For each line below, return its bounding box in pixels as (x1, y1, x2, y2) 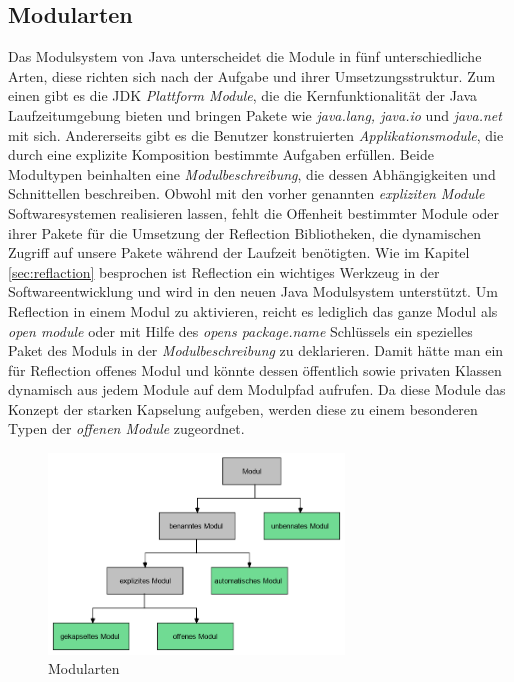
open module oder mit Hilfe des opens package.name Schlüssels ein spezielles (8, 320, 473, 341)
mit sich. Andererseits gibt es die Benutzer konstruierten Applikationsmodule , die (8, 124, 504, 145)
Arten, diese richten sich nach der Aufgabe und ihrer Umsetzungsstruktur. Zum (8, 65, 496, 86)
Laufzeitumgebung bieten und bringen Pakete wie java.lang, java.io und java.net (8, 104, 502, 125)
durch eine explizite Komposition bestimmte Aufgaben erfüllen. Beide (8, 144, 434, 165)
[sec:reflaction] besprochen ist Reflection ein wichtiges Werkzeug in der (8, 261, 440, 282)
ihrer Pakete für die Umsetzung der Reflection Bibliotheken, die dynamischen (8, 222, 482, 243)
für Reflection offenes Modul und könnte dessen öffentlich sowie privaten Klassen (8, 359, 502, 380)
